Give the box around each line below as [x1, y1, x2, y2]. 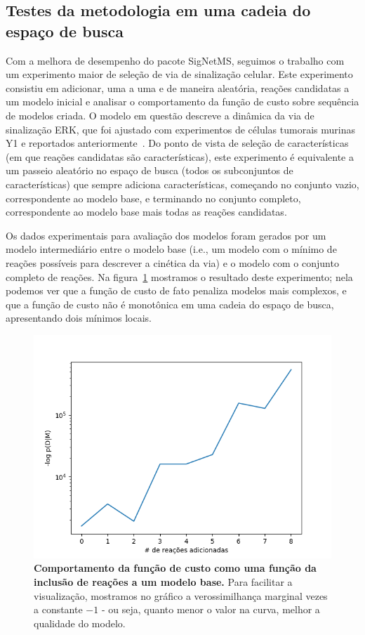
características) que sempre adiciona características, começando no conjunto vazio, [6, 176, 359, 191]
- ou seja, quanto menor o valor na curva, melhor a [101, 602, 320, 617]
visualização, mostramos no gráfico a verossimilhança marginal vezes [34, 588, 328, 603]
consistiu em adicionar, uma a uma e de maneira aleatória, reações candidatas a [6, 80, 350, 95]
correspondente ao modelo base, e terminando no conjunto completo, [6, 190, 301, 205]
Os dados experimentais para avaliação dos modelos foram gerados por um [6, 228, 326, 242]
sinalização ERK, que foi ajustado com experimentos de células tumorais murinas [6, 122, 355, 136]
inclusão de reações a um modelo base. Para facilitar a [34, 575, 293, 589]
